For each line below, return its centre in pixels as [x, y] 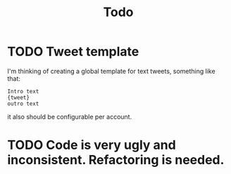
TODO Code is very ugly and [92, 145]
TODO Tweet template [73, 52]
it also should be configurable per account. [70, 116]
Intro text [23, 91]
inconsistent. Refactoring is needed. [116, 160]
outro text [23, 103]
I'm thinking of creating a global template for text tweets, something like [112, 71]
